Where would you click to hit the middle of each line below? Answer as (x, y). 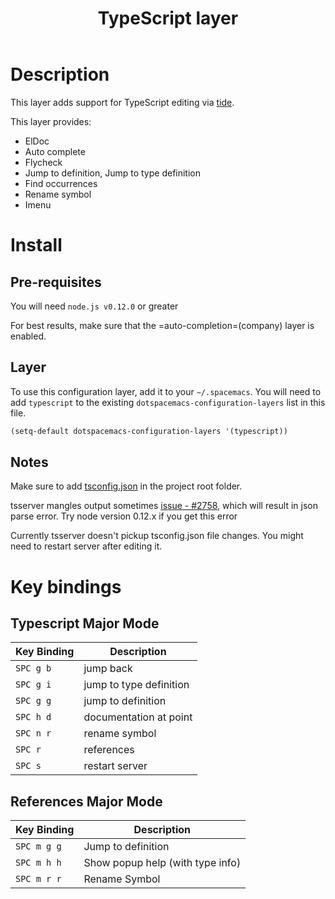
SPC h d (33, 717)
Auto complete (55, 151)
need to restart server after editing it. (86, 546)
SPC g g (33, 701)
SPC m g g (38, 846)
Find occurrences (61, 183)
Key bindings (66, 586)
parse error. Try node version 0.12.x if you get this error (124, 516)
